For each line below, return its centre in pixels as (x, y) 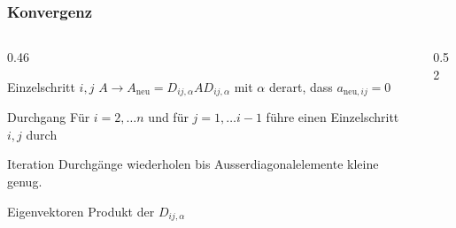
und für (168, 117)
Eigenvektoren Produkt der (81, 211)
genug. (25, 182)
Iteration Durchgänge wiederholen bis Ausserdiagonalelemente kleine (193, 164)
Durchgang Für (49, 117)
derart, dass (301, 86)
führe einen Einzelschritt (332, 117)
